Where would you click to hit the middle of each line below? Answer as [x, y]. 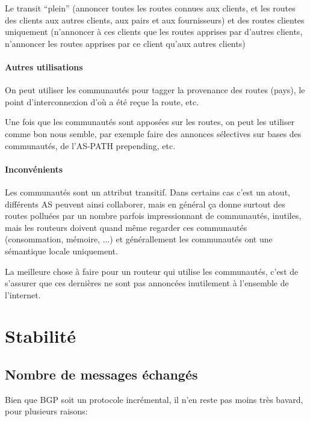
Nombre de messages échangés [101, 374]
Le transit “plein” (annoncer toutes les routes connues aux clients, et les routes [150, 8]
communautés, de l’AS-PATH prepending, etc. [90, 145]
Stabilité [41, 336]
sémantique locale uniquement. [61, 250]
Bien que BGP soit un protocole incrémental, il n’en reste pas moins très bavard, [154, 399]
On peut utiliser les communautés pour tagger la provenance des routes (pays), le [155, 90]
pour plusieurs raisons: [46, 411]
